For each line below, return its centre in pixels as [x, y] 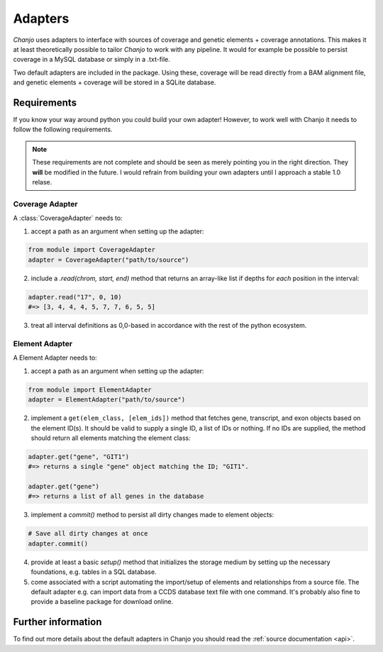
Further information [57, 622]
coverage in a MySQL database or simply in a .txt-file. [91, 60]
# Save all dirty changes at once [88, 534]
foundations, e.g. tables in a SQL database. [94, 572]
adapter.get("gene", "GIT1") [79, 457]
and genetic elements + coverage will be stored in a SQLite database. [115, 82]
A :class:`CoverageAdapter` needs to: [68, 218]
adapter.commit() [58, 543]
